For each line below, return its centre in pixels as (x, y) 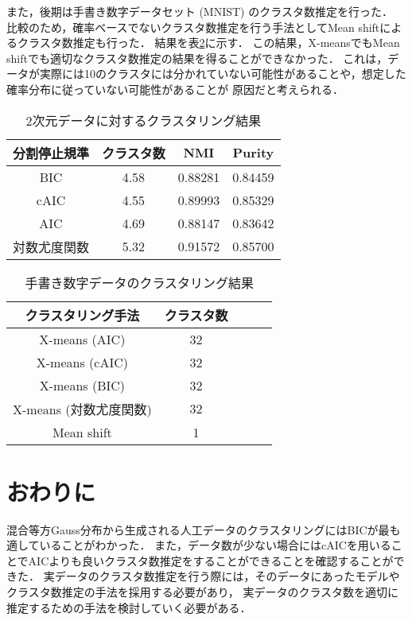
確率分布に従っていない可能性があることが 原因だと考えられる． (175, 89)
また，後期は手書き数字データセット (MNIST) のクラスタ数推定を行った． (200, 11)
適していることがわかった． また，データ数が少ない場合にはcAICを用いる (199, 545)
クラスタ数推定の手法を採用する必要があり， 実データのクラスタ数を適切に (203, 592)
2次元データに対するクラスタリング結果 (144, 120)
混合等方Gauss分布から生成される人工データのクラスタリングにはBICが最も (204, 529)
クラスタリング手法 (82, 315)
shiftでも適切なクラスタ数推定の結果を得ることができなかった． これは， (197, 58)
